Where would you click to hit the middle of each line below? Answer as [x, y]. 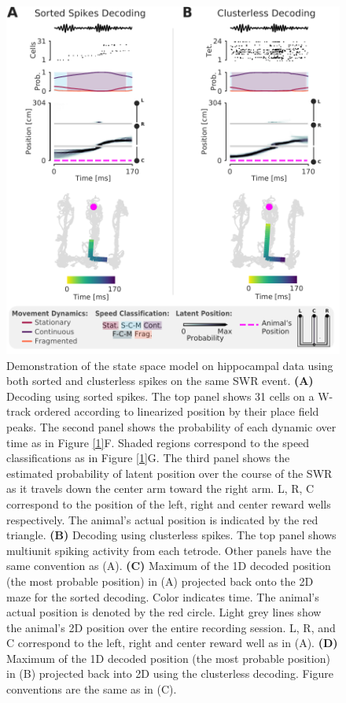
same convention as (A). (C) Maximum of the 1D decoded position [169, 566]
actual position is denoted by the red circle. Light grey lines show [164, 612]
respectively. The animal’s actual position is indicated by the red [162, 519]
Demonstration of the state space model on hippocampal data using [170, 365]
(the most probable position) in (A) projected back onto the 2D [160, 581]
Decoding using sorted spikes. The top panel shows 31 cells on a [160, 396]
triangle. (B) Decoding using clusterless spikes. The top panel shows [171, 535]
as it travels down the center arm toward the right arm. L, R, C [160, 488]
